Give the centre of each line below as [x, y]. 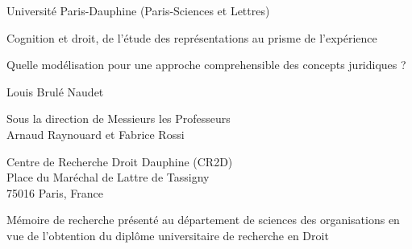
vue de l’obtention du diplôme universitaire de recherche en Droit [168, 235]
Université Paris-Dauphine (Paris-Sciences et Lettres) [138, 10]
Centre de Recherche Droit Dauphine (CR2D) [120, 161]
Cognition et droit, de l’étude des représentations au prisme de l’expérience [192, 37]
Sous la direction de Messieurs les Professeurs [119, 118]
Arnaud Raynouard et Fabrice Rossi [96, 134]
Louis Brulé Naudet [55, 91]
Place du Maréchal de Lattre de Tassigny [108, 177]
